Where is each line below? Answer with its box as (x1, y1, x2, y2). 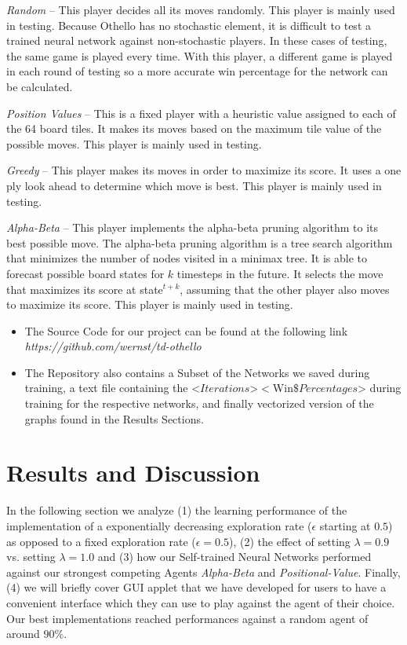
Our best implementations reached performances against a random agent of (6, 610, 369, 626)
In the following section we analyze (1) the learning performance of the (6, 502, 347, 519)
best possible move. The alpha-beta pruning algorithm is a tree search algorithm (6, 234, 393, 251)
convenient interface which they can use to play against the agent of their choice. (6, 594, 395, 610)
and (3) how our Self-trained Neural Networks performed (97, 548, 372, 565)
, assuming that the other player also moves (180, 280, 390, 297)
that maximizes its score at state (6, 280, 163, 297)
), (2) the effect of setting (229, 533, 351, 549)
